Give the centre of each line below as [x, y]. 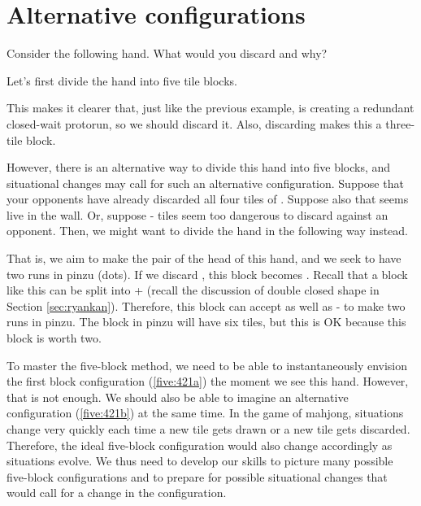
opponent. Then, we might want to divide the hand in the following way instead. [207, 231]
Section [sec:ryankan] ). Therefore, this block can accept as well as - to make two [206, 305]
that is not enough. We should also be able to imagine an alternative [178, 397]
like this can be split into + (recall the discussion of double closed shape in [193, 290]
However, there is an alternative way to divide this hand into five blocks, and [199, 167]
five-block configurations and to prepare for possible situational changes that [197, 476]
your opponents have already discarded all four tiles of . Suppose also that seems [208, 199]
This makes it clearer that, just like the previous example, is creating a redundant [210, 108]
